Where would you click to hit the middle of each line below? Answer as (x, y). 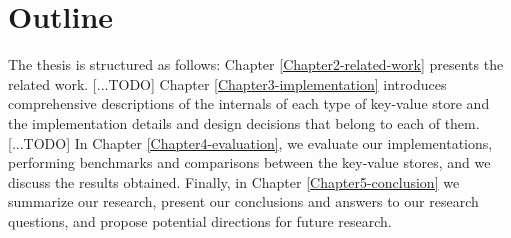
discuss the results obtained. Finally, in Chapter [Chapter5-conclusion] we (234, 181)
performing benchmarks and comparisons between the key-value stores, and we (249, 162)
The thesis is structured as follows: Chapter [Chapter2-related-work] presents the (256, 64)
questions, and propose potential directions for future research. (200, 220)
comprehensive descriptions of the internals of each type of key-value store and (249, 103)
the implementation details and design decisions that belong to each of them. (244, 122)
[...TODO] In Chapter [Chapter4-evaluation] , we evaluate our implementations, (250, 142)
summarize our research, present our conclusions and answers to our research (243, 201)
